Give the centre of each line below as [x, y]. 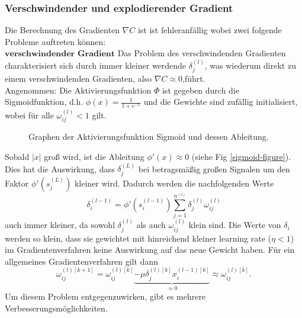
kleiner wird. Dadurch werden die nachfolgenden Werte [174, 183]
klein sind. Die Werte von [235, 225]
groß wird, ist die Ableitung [94, 157]
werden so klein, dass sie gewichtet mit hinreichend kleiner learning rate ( [138, 238]
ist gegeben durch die [200, 90]
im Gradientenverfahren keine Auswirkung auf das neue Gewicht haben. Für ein [150, 250]
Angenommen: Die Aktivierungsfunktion [78, 90]
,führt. [194, 78]
